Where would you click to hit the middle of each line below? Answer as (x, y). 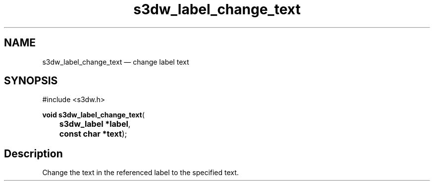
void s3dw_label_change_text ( (93, 115)
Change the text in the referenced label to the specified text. (140, 173)
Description (33, 153)
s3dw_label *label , (95, 124)
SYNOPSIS (31, 81)
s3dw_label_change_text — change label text (116, 62)
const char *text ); (93, 134)
